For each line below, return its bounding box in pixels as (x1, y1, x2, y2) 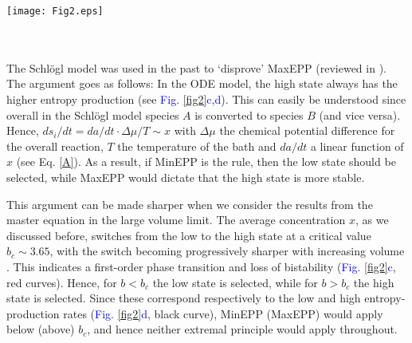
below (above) (6, 321, 75, 337)
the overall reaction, (6, 137, 104, 154)
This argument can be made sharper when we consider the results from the (6, 195, 373, 212)
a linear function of (310, 137, 404, 154)
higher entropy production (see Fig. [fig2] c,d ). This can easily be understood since (6, 91, 406, 108)
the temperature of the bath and (117, 137, 277, 154)
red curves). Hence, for (6, 274, 117, 290)
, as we (355, 211, 389, 228)
